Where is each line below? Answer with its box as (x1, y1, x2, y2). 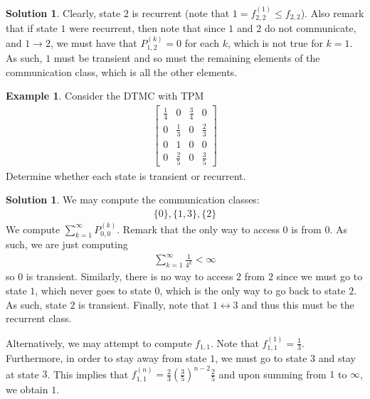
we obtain (6, 382, 48, 397)
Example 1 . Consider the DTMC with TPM (6, 88, 204, 103)
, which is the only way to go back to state (159, 282, 346, 297)
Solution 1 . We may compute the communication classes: (6, 192, 260, 207)
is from (291, 221, 322, 236)
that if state (6, 21, 58, 36)
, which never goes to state (35, 282, 152, 297)
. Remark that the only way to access (117, 221, 280, 236)
